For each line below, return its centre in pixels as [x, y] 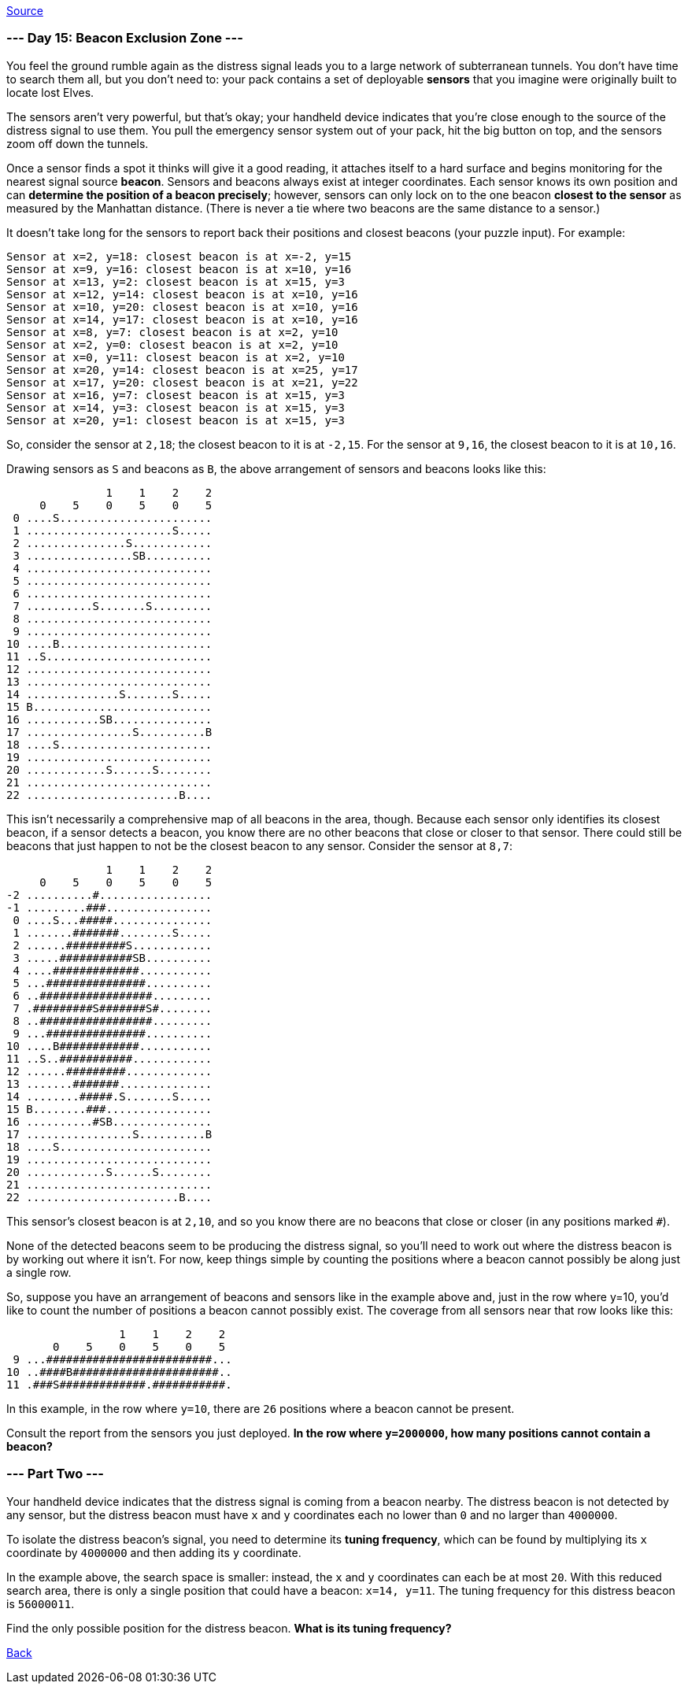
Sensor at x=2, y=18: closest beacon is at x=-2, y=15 [179, 256]
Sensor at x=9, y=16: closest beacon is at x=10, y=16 [179, 269]
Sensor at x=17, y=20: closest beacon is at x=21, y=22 [182, 382]
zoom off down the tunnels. [78, 143]
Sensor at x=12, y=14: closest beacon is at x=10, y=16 [182, 294]
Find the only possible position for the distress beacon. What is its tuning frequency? [229, 1628]
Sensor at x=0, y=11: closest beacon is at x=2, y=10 [176, 357]
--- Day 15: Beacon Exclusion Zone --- [125, 38]
